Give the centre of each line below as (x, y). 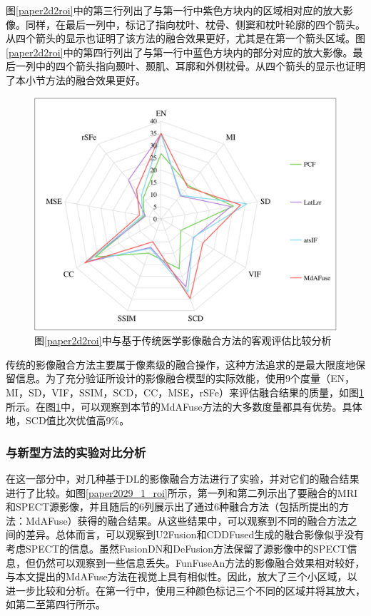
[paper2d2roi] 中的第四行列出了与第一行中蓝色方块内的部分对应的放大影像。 (179, 52)
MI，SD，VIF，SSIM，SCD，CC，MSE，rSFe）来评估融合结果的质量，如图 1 (185, 392)
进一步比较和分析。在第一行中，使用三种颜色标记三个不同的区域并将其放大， (185, 590)
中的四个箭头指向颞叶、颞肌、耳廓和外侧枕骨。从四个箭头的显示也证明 (200, 66)
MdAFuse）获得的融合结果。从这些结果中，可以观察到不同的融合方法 (186, 520)
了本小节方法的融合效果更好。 (76, 79)
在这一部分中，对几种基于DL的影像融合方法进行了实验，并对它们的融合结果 (183, 479)
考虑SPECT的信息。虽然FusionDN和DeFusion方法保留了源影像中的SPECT (177, 549)
